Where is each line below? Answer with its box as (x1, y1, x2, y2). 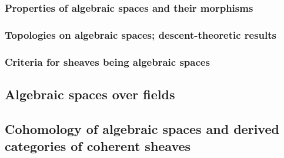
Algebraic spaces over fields (5, 85, 175, 103)
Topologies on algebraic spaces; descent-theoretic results (5, 27, 277, 42)
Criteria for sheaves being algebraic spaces (5, 54, 210, 69)
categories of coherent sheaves (5, 137, 191, 155)
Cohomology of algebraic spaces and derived (5, 119, 279, 137)
